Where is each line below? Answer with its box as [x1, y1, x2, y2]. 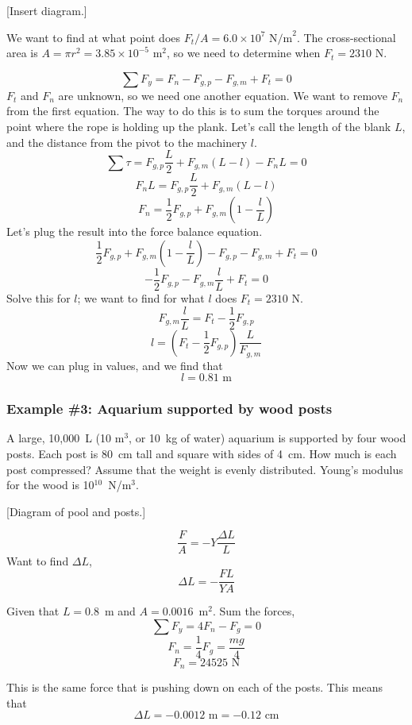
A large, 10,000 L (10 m [6, 430, 125, 446]
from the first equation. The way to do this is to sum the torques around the [6, 102, 379, 119]
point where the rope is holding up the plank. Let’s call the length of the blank [6, 118, 391, 134]
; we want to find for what [77, 289, 205, 306]
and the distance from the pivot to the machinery [6, 133, 248, 150]
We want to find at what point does [6, 29, 181, 45]
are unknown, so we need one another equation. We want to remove [58, 87, 387, 103]
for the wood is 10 [6, 476, 94, 493]
